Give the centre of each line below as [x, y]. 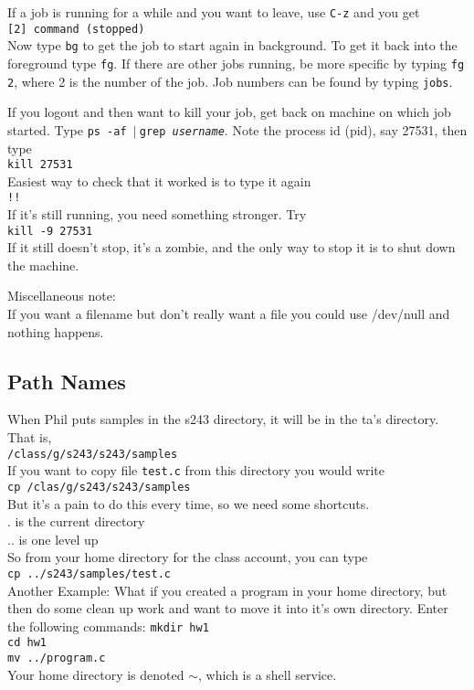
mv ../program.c [57, 658]
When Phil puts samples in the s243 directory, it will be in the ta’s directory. [223, 419]
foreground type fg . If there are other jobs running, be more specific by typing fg [236, 63]
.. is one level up [53, 539]
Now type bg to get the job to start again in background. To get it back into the [232, 45]
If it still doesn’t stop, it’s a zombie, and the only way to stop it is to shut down [232, 247]
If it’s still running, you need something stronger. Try [157, 214]
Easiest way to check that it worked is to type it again [159, 180]
